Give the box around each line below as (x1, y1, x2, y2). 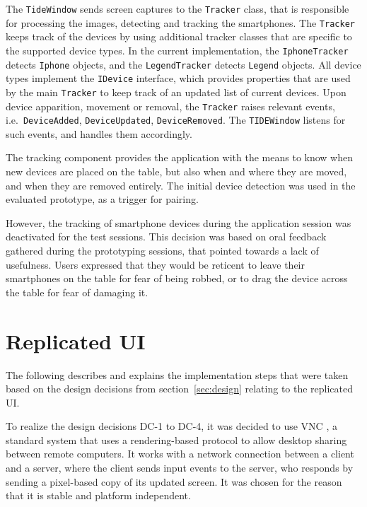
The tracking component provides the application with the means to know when (6, 150, 354, 165)
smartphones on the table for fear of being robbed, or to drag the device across (6, 271, 348, 286)
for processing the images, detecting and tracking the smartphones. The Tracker (6, 15, 355, 30)
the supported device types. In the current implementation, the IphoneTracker (6, 42, 349, 57)
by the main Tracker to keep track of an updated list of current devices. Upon (6, 84, 346, 99)
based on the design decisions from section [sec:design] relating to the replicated (6, 381, 354, 396)
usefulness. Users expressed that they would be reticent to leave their (6, 257, 305, 272)
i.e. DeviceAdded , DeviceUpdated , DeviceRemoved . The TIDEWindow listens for (6, 112, 346, 127)
